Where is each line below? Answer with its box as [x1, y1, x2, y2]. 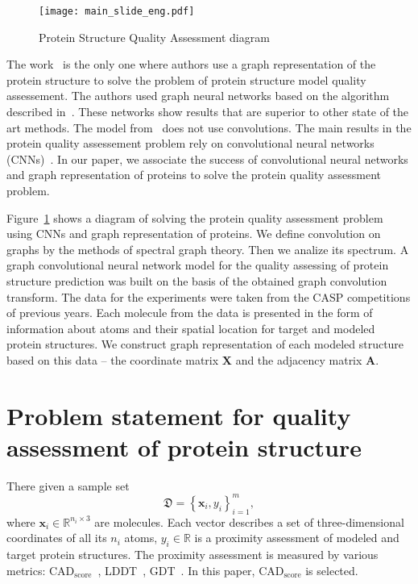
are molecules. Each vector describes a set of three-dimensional [94, 513, 404, 530]
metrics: [6, 561, 46, 578]
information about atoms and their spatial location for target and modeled [6, 319, 375, 336]
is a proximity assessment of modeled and [194, 529, 399, 546]
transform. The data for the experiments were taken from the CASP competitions [6, 288, 411, 305]
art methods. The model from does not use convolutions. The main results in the [6, 119, 412, 136]
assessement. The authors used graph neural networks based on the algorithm [6, 87, 390, 104]
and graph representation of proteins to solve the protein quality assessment [6, 166, 382, 183]
